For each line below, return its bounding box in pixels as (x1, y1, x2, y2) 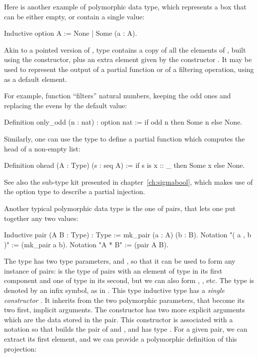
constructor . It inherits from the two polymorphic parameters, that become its (4, 294, 245, 305)
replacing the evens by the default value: (4, 100, 127, 110)
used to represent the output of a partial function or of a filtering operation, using (4, 64, 254, 74)
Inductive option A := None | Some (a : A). (4, 28, 137, 38)
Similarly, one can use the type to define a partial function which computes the (4, 133, 245, 143)
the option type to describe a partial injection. (4, 186, 145, 197)
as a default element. (4, 73, 67, 84)
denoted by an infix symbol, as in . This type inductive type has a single (4, 285, 225, 295)
